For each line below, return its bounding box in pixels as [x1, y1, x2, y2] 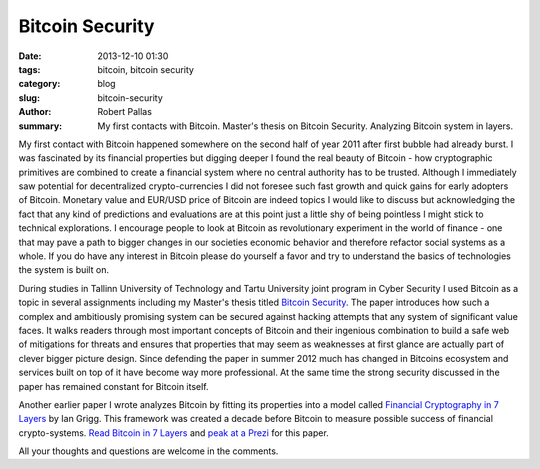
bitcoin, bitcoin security [97, 63, 195, 75]
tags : [18, 63, 41, 75]
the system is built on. [18, 264, 110, 276]
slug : [18, 91, 40, 104]
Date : [18, 50, 42, 62]
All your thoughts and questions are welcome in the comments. [18, 445, 279, 457]
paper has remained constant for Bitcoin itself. [18, 380, 209, 392]
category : [18, 78, 61, 90]
